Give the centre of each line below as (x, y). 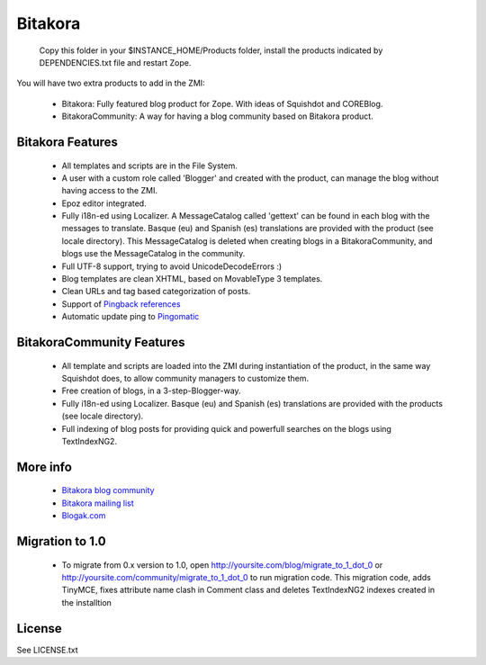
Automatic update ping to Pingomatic (130, 317)
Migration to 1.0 (62, 541)
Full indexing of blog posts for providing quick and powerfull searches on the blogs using (226, 428)
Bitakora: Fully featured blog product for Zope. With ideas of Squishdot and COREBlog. (222, 103)
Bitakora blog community (108, 490)
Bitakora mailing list (98, 503)
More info (44, 467)
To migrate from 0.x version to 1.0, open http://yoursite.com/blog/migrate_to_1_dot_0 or (222, 565)
